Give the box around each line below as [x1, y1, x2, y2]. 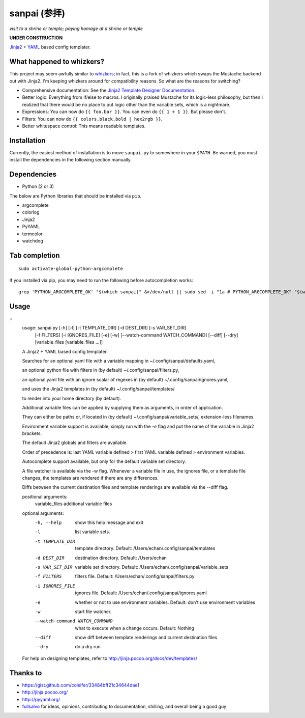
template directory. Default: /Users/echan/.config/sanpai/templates [75, 545, 216, 551]
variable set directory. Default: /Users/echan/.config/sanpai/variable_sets [75, 564, 229, 570]
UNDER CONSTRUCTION [9, 35, 63, 41]
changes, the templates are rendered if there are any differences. [22, 475, 159, 481]
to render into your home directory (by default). [22, 395, 121, 401]
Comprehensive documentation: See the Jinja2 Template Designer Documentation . [22, 87, 196, 94]
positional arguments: [22, 493, 68, 500]
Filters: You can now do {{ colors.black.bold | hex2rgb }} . [22, 116, 163, 122]
